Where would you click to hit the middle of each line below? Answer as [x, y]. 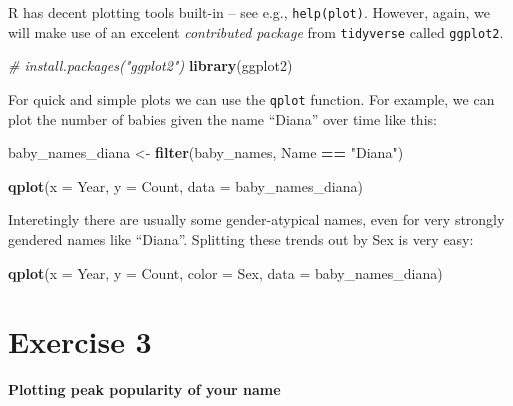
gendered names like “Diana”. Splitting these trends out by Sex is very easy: [241, 238]
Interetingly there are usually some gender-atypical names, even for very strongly [256, 219]
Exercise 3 [80, 341]
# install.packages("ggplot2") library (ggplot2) [150, 65]
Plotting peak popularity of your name [144, 389]
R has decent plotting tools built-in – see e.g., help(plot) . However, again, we [249, 12]
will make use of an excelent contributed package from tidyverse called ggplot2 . [256, 31]
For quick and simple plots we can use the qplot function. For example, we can [251, 98]
